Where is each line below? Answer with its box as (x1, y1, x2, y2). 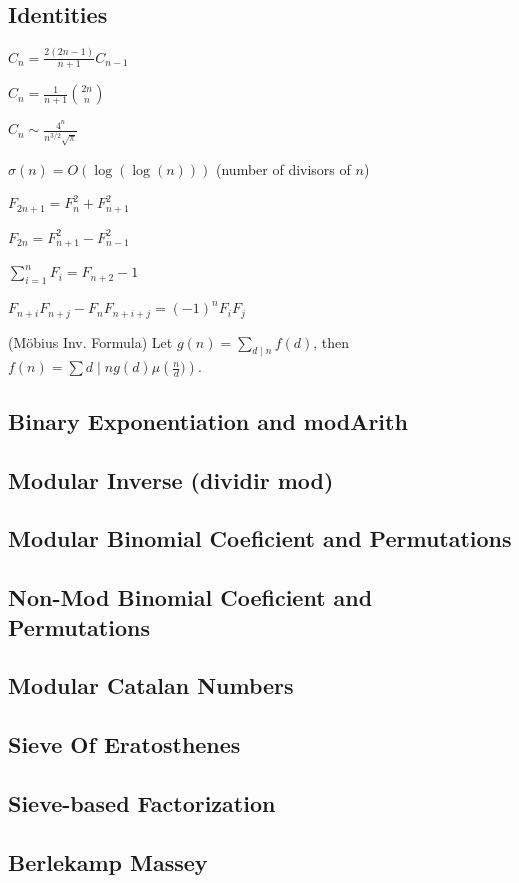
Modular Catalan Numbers (8, 670, 294, 701)
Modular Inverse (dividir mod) (8, 464, 334, 495)
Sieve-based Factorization (8, 787, 276, 818)
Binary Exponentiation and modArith (8, 405, 408, 436)
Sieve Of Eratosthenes (8, 729, 241, 760)
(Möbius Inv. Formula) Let (8, 331, 173, 352)
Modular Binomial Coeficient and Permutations (8, 523, 512, 554)
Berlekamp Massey (8, 846, 208, 877)
